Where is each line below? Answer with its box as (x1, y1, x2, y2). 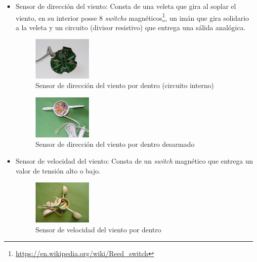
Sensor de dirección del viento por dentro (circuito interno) (35, 80, 214, 90)
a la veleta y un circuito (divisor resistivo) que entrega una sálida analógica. (15, 22, 246, 32)
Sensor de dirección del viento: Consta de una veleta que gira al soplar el (15, 1, 236, 11)
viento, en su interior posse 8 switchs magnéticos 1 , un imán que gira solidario (15, 11, 249, 23)
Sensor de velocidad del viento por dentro (35, 224, 161, 234)
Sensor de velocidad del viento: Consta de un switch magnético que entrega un (15, 155, 253, 166)
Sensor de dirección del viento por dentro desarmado (35, 139, 195, 149)
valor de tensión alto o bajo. (15, 165, 101, 175)
